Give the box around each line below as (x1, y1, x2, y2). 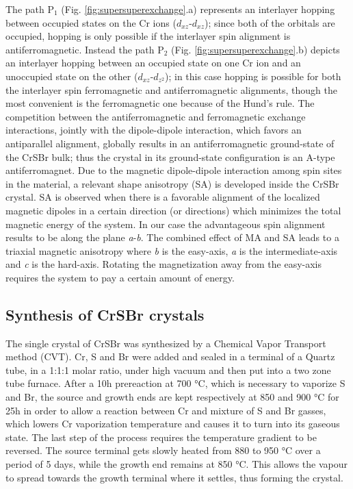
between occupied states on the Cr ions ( (5, 15, 176, 29)
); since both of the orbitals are (205, 15, 335, 29)
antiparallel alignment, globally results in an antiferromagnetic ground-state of (5, 136, 335, 150)
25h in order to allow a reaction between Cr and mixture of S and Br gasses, (5, 403, 326, 417)
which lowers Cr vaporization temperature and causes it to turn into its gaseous (5, 416, 340, 431)
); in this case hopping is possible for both (164, 68, 341, 83)
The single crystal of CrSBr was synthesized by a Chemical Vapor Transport (5, 336, 326, 350)
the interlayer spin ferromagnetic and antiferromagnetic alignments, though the (5, 82, 337, 97)
